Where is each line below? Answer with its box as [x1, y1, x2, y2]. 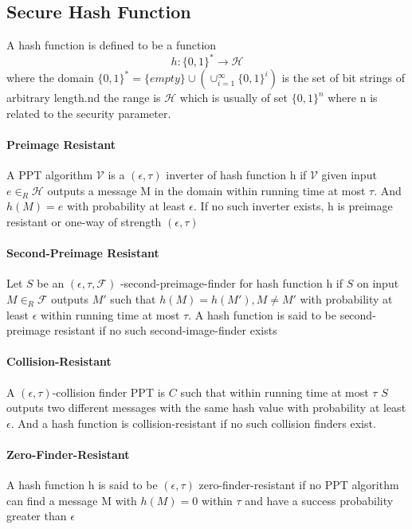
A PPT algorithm [6, 167, 93, 183]
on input [356, 275, 399, 292]
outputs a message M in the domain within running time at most [47, 182, 366, 198]
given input [321, 167, 377, 183]
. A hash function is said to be [188, 306, 336, 323]
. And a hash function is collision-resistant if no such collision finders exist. [10, 414, 376, 431]
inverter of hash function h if [166, 167, 307, 183]
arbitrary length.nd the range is [6, 89, 161, 106]
